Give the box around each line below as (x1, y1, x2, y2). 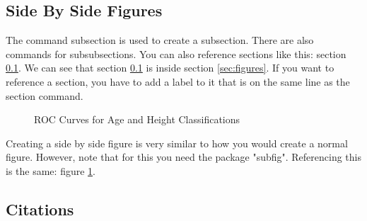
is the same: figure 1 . (6, 163, 95, 178)
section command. (6, 88, 83, 103)
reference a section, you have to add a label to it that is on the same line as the (6, 74, 350, 89)
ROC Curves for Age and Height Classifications (34, 112, 240, 127)
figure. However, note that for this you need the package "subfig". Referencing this (6, 149, 361, 164)
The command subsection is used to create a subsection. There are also (6, 33, 314, 47)
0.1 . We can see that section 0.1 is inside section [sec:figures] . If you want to (6, 60, 334, 75)
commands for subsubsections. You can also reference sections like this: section (6, 46, 346, 61)
